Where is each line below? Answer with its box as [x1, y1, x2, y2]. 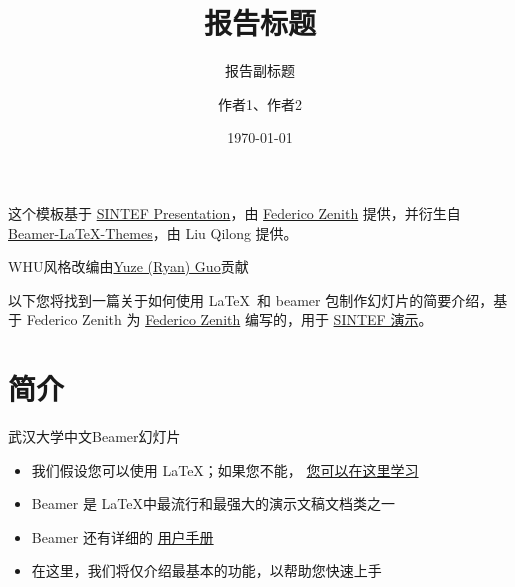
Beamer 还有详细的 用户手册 [31, 526, 214, 547]
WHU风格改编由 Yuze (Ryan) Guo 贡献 [8, 256, 249, 277]
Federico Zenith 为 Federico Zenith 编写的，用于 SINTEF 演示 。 [26, 309, 433, 330]
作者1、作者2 [218, 93, 302, 114]
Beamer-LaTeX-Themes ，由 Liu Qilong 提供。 [8, 222, 298, 243]
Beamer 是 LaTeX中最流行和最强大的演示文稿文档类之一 [31, 493, 396, 514]
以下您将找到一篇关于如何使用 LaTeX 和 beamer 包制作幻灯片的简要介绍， [8, 289, 494, 310]
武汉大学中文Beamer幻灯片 [8, 426, 181, 446]
